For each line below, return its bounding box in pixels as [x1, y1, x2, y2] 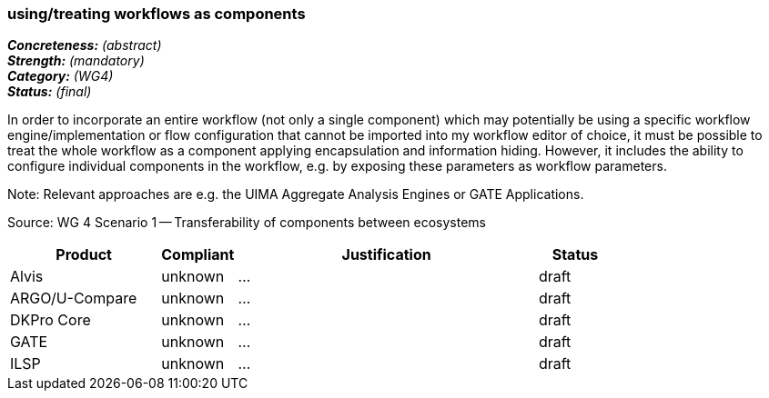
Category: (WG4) [7, 68, 114, 85]
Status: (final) [7, 84, 92, 100]
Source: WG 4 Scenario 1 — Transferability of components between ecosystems [7, 214, 487, 231]
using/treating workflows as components [7, 5, 306, 23]
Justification [341, 245, 431, 264]
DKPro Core [10, 311, 91, 330]
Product [56, 245, 112, 264]
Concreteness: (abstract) [7, 37, 162, 54]
